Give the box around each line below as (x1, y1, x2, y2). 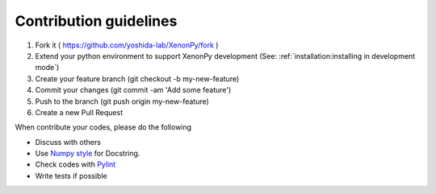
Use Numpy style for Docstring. (35, 149, 140, 159)
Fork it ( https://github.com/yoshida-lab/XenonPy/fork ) (35, 40, 219, 50)
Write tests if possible (35, 171, 108, 180)
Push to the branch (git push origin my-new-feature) (35, 97, 209, 106)
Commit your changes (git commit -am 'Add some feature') (35, 85, 232, 95)
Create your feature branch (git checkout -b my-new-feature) (35, 73, 240, 84)
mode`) (35, 63, 60, 72)
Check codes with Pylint (35, 159, 116, 169)
